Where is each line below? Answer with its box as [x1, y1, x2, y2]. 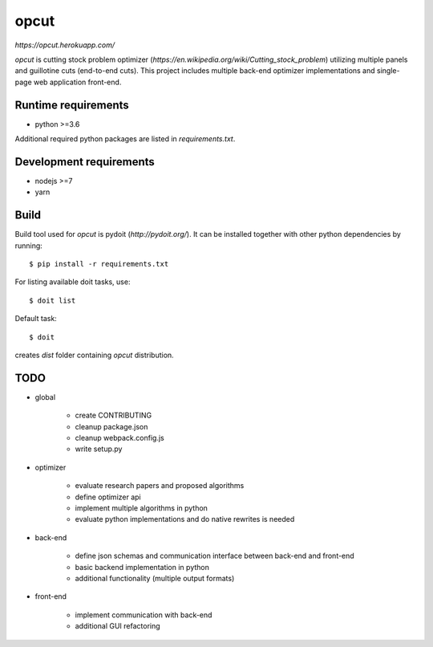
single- [377, 66, 400, 75]
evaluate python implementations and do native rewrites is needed [75, 515, 295, 524]
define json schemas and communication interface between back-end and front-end [75, 551, 354, 561]
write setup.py [75, 444, 123, 454]
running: [14, 241, 43, 250]
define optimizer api [75, 492, 141, 502]
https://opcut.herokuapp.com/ [14, 40, 115, 50]
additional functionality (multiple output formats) [75, 573, 235, 583]
